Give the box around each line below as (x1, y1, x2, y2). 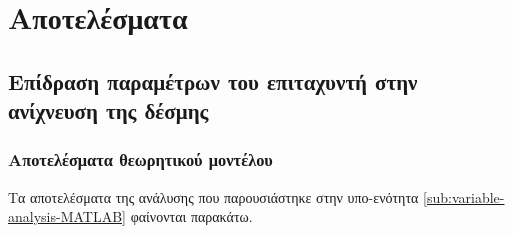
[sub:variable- (423, 186, 505, 207)
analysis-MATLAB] (8, 206, 126, 227)
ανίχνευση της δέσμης (8, 95, 209, 126)
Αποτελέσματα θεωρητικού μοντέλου (8, 147, 273, 172)
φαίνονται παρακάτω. (130, 206, 253, 227)
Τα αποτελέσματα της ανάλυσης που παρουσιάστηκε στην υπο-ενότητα (8, 186, 419, 207)
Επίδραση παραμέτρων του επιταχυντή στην (8, 65, 418, 96)
